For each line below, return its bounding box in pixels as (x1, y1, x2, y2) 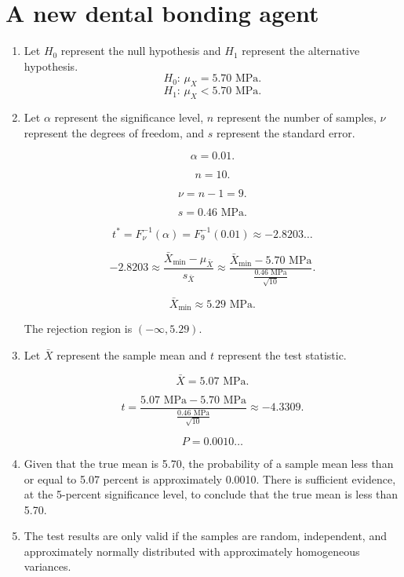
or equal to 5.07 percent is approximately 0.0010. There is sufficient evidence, (24, 470, 396, 487)
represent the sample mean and (56, 346, 207, 363)
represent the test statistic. (217, 346, 347, 363)
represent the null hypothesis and (60, 42, 221, 59)
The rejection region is (24, 320, 133, 337)
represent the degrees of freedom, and (24, 124, 205, 141)
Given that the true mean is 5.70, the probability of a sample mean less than (24, 455, 394, 471)
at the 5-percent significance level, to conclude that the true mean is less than (24, 486, 399, 502)
